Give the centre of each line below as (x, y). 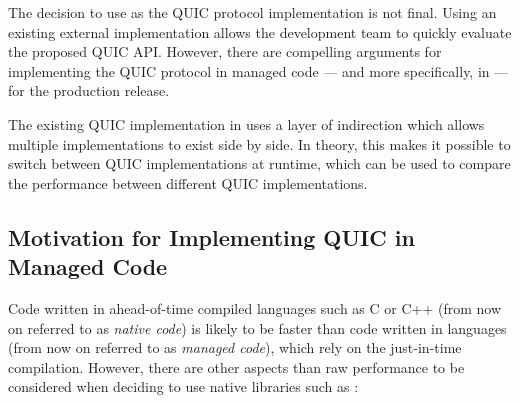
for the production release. (89, 90)
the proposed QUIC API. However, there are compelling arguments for (225, 51)
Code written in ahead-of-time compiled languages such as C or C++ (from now (255, 307)
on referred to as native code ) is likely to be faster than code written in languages (257, 327)
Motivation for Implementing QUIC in (211, 236)
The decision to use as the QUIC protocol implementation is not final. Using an (252, 12)
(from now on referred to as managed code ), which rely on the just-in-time (235, 347)
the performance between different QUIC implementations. (188, 182)
